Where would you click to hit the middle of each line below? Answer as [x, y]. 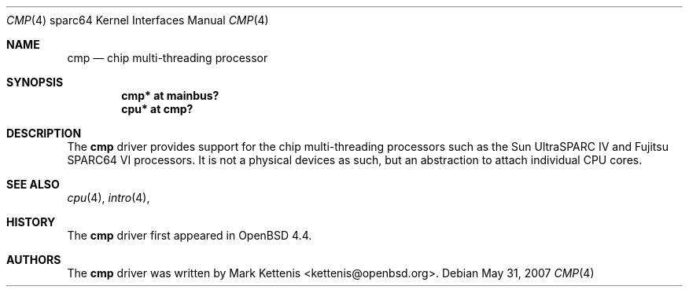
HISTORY [31, 222]
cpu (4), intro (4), [109, 198]
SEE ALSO [33, 184]
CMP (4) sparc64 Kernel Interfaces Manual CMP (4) [138, 20]
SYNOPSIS [35, 82]
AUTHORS [34, 260]
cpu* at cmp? [157, 109]
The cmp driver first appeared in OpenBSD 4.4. [190, 235]
